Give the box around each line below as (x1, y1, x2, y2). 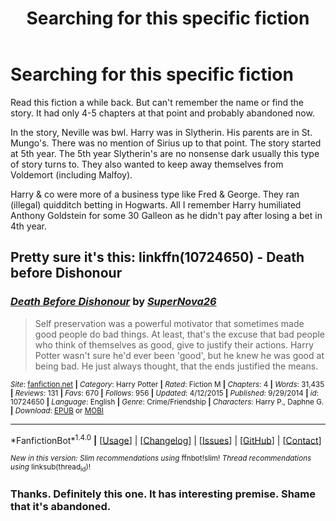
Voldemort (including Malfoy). (10, 168, 133, 181)
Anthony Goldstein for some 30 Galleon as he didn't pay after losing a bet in (10, 209, 323, 221)
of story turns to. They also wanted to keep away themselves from (10, 158, 284, 170)
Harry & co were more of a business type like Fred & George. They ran (10, 188, 300, 200)
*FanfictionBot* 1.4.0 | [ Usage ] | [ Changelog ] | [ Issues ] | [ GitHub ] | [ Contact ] (10, 432, 322, 446)
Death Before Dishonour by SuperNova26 (10, 295, 217, 309)
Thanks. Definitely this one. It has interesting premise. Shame (10, 487, 317, 501)
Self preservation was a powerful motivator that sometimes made (34, 317, 305, 329)
